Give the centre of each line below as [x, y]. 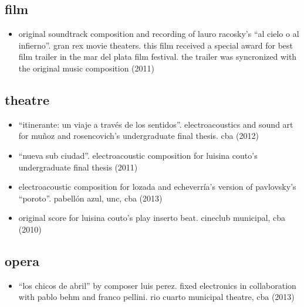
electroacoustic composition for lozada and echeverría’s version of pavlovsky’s [157, 187]
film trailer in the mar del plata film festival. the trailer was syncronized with [158, 57]
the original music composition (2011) [86, 68]
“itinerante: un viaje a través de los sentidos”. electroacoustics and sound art [156, 124]
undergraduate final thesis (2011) [78, 167]
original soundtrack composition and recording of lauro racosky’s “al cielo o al [159, 34]
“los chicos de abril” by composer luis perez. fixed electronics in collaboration [157, 285]
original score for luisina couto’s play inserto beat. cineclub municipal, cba [152, 218]
